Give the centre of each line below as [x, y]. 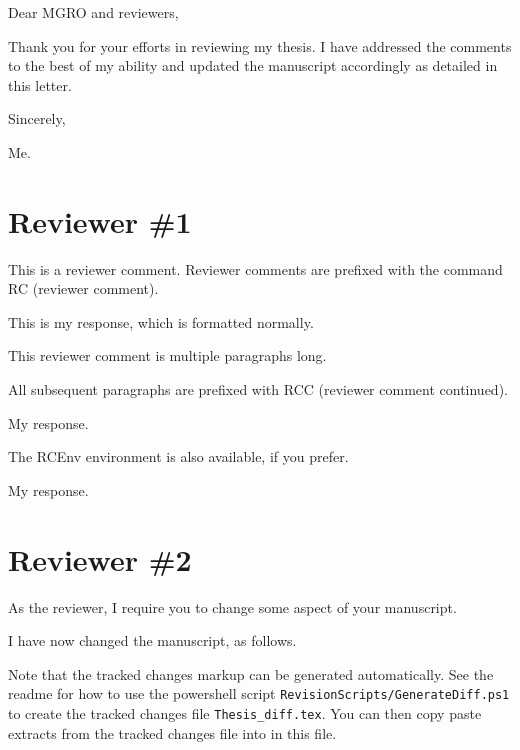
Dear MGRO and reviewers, [93, 12]
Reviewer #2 [100, 558]
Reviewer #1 [100, 220]
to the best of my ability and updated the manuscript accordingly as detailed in [253, 65]
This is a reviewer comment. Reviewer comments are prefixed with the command [255, 268]
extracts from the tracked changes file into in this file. [172, 732]
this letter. [40, 84]
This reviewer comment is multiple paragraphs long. [167, 355]
